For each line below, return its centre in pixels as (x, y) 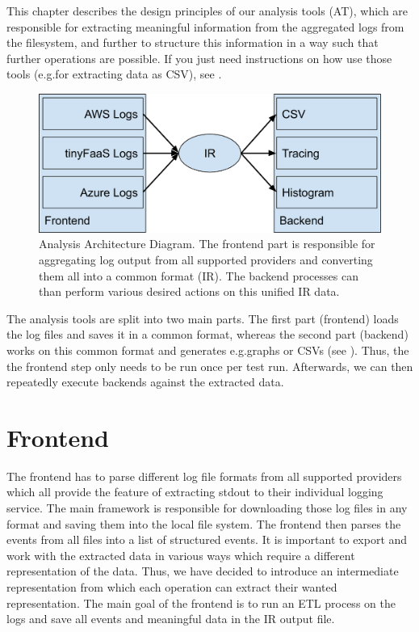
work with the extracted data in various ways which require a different (181, 555)
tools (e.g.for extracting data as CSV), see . (114, 74)
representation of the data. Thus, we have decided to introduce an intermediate (203, 571)
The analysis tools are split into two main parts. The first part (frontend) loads (203, 318)
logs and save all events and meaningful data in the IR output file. (171, 619)
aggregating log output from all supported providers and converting (206, 259)
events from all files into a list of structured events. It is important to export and (207, 539)
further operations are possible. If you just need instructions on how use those (199, 58)
